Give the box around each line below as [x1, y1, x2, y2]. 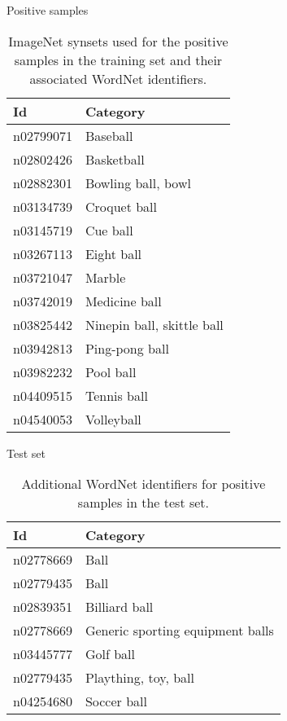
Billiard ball [85, 597, 154, 617]
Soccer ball [85, 692, 147, 711]
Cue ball [85, 220, 133, 240]
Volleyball [85, 409, 141, 429]
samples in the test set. [77, 493, 210, 512]
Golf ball [85, 644, 135, 664]
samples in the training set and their [14, 50, 223, 69]
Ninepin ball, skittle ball [85, 314, 224, 334]
